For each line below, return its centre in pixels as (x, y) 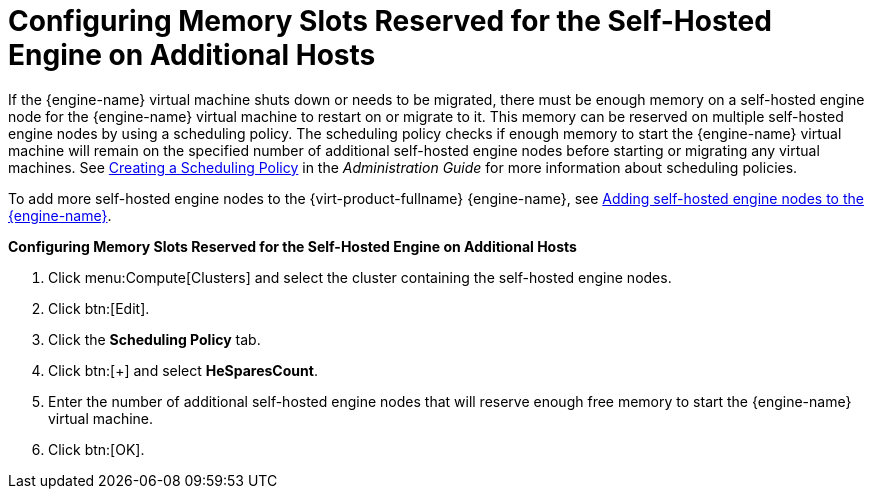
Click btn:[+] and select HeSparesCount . (183, 370)
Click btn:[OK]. (96, 449)
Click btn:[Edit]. (99, 308)
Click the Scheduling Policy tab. (154, 339)
